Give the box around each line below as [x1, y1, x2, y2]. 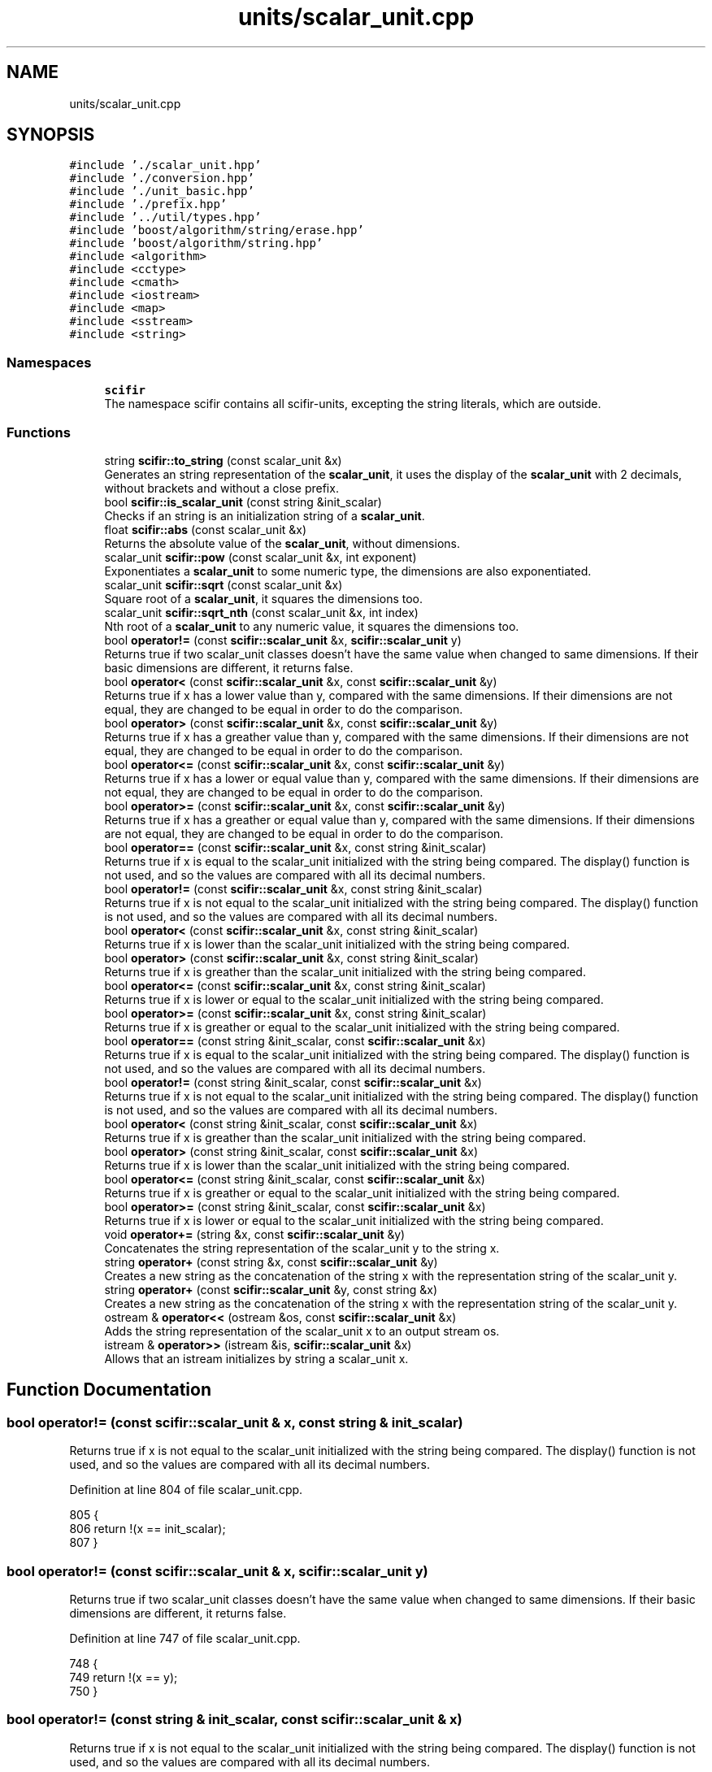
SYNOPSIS [7, 124, 95, 145]
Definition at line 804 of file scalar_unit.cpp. [69, 1483, 303, 1497]
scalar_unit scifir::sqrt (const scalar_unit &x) [104, 577, 343, 592]
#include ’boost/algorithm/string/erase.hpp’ [69, 224, 364, 237]
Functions [7, 423, 71, 441]
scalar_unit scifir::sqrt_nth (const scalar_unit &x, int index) [104, 605, 419, 619]
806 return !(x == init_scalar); [69, 1522, 226, 1536]
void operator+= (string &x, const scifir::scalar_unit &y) [104, 1227, 406, 1241]
